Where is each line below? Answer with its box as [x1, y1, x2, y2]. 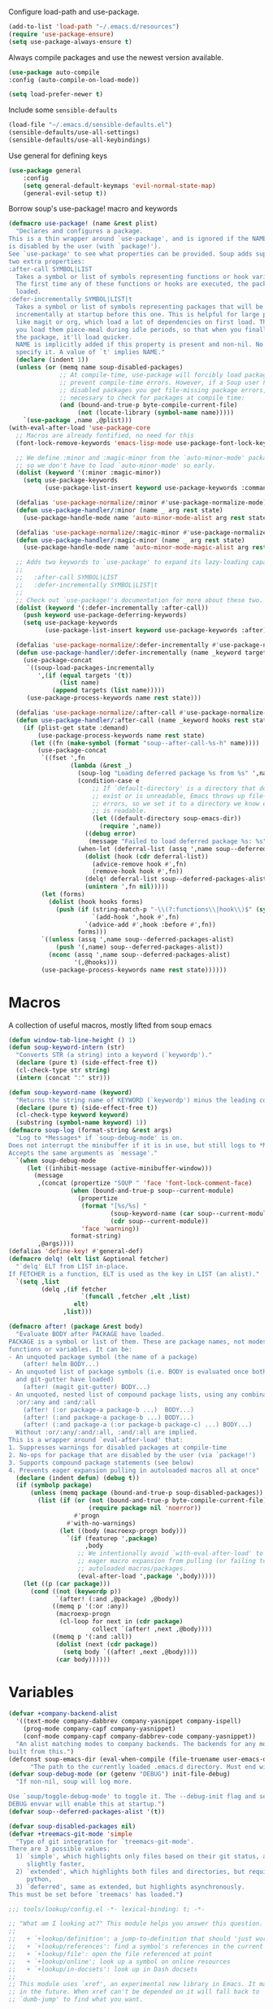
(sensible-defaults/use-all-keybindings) [8, 136, 151, 144]
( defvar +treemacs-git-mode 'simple [8, 1830, 132, 1838]
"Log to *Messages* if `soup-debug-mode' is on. [15, 1134, 184, 1142]
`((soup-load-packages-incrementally [26, 663, 154, 672]
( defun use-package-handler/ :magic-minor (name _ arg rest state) [15, 536, 245, 544]
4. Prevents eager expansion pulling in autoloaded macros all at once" [8, 1466, 260, 1474]
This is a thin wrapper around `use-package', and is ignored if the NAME [8, 235, 267, 243]
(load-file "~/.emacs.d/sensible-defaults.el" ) [8, 121, 173, 129]
